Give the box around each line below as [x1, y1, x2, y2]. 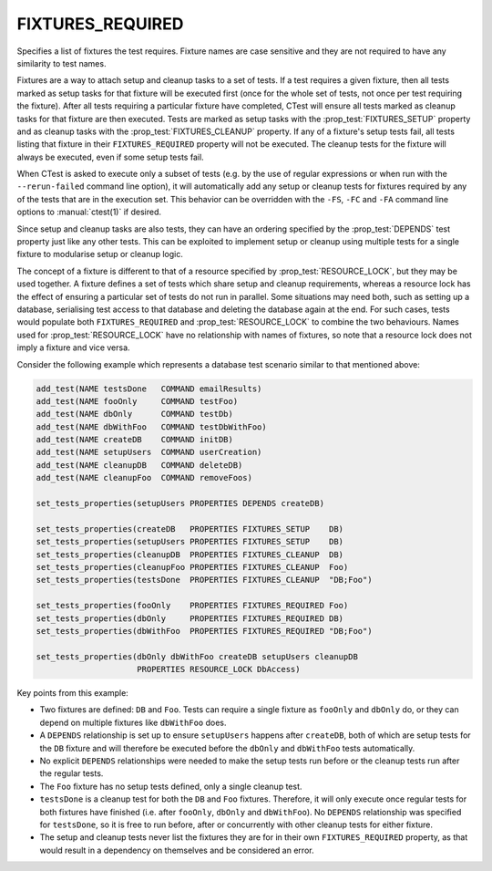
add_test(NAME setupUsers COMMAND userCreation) [36, 447, 262, 458]
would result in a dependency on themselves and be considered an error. [39, 845, 314, 855]
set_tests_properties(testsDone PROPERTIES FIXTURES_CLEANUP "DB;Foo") [36, 575, 373, 586]
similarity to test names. [16, 57, 107, 68]
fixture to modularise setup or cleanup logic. [16, 249, 184, 260]
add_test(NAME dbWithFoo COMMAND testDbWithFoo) [36, 421, 268, 432]
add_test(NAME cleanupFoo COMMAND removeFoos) [36, 472, 252, 483]
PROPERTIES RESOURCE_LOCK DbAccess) [137, 664, 301, 675]
